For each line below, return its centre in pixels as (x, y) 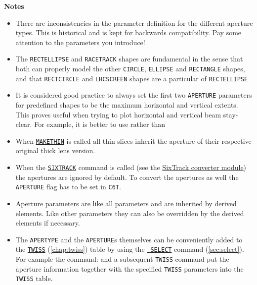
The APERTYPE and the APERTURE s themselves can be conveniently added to (129, 239)
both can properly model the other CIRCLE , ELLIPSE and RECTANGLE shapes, (130, 69)
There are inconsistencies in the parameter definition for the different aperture (134, 23)
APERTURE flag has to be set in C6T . (68, 187)
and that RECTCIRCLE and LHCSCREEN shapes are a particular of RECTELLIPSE (132, 78)
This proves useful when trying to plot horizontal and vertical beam (118, 114)
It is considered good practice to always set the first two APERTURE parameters (134, 95)
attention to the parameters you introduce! (80, 42)
